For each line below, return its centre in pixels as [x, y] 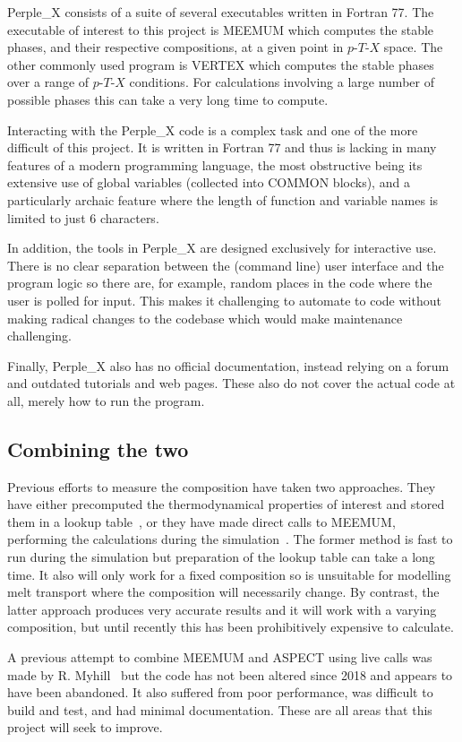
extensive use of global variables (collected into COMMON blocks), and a [209, 182]
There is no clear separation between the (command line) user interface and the [226, 265]
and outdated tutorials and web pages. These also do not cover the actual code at [231, 383]
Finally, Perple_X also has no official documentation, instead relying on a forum [228, 365]
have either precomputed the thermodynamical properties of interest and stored [226, 504]
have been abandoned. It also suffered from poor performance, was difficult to [220, 692]
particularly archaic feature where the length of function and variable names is [223, 199]
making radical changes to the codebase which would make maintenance [205, 318]
